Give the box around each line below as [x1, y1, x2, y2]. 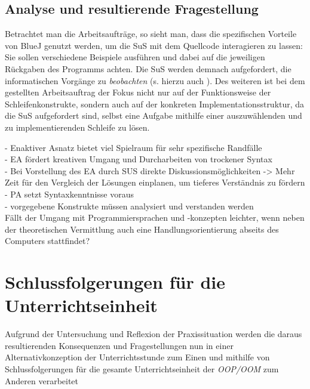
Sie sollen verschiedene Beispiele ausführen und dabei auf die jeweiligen [5, 51, 265, 63]
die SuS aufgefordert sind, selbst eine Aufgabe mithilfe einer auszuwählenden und [5, 109, 302, 122]
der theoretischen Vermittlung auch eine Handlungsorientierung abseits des [5, 223, 279, 235]
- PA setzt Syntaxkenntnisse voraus [5, 187, 134, 200]
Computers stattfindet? [5, 234, 90, 247]
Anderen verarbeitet [5, 374, 79, 387]
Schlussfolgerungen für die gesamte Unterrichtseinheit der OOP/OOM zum [5, 362, 279, 375]
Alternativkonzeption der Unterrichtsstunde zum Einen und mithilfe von [5, 351, 270, 363]
